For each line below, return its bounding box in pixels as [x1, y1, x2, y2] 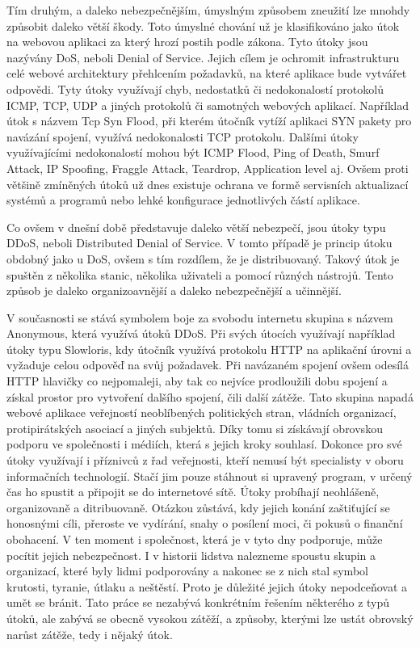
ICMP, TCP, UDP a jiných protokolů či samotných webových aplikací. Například [6, 96, 409, 113]
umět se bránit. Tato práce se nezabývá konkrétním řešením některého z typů [6, 594, 390, 611]
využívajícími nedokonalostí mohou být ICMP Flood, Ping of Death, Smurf [6, 144, 380, 161]
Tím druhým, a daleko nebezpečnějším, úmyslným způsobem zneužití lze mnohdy [6, 2, 410, 18]
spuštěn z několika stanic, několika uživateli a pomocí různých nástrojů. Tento [6, 266, 393, 283]
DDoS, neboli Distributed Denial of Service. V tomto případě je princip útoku [6, 234, 393, 251]
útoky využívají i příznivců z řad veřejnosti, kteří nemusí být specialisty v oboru [6, 452, 404, 469]
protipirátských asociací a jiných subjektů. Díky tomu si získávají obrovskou [6, 419, 383, 436]
